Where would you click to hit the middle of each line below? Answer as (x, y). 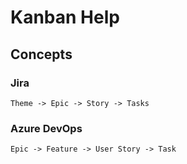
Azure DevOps (46, 128)
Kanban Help (65, 17)
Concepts (41, 54)
